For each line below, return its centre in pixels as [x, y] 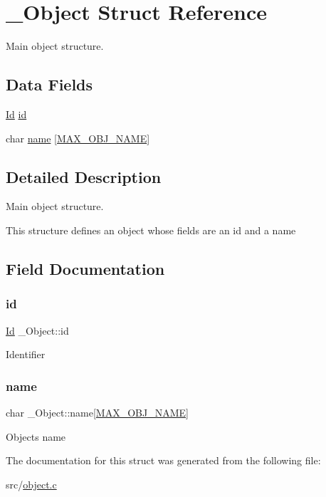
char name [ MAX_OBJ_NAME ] [78, 138]
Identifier [26, 354]
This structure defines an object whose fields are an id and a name [151, 230]
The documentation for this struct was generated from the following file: [163, 460]
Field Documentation [85, 268]
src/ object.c [31, 484]
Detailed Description [84, 176]
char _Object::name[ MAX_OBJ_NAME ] [97, 412]
